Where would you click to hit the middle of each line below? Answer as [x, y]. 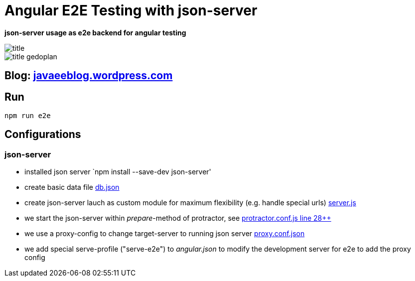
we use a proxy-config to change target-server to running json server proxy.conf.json [165, 234]
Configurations [43, 135]
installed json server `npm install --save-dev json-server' [118, 172]
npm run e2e [28, 116]
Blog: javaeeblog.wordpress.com [89, 76]
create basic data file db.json [72, 187]
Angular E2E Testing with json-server [131, 10]
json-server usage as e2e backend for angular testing [95, 32]
